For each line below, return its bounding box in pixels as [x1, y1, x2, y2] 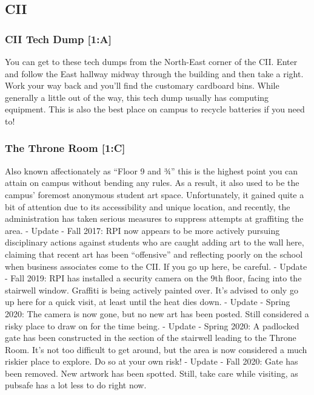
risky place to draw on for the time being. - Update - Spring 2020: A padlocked [5, 319, 299, 332]
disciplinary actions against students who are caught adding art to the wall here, [5, 236, 304, 249]
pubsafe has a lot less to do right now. [5, 379, 147, 391]
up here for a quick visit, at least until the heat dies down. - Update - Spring [5, 295, 290, 308]
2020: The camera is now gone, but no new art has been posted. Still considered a [5, 307, 309, 320]
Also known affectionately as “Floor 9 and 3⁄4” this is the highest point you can [5, 164, 298, 177]
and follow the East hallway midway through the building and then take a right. [5, 67, 304, 80]
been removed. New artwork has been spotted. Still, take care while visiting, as [5, 366, 298, 379]
